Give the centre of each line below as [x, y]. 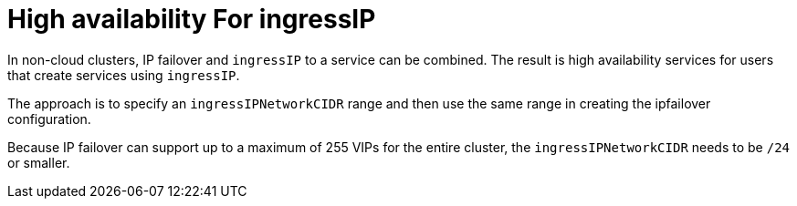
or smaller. [39, 162]
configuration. [49, 118]
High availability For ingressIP [192, 19]
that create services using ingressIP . [124, 75]
